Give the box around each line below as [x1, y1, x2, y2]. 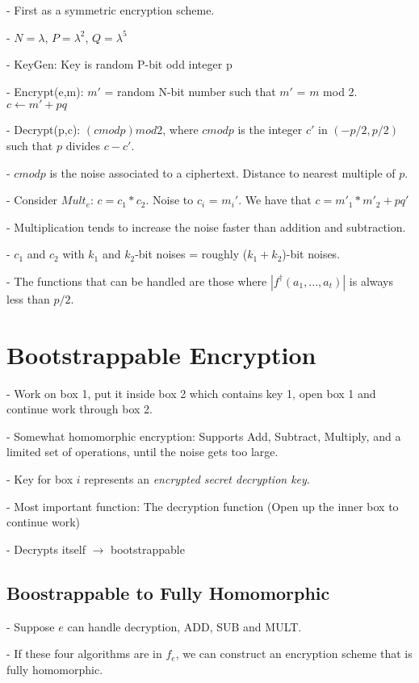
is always [349, 272, 394, 289]
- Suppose [6, 618, 55, 635]
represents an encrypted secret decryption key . [84, 471, 310, 488]
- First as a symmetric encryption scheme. [6, 2, 215, 18]
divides [65, 136, 101, 153]
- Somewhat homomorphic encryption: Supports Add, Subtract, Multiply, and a [6, 427, 401, 444]
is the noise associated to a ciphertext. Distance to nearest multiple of [49, 164, 396, 181]
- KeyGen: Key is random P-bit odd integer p [6, 56, 233, 73]
